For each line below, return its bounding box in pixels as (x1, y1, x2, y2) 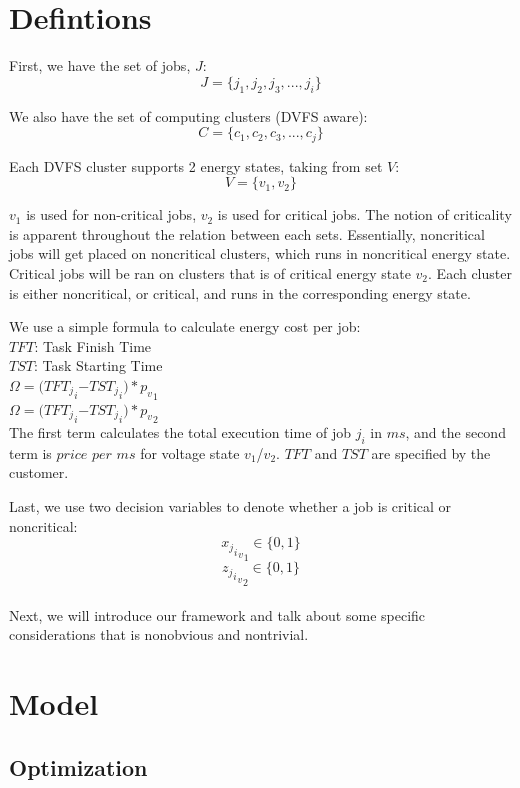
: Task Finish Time (34, 335, 152, 356)
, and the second (405, 422, 506, 443)
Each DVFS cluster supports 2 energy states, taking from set (9, 155, 383, 176)
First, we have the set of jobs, (9, 55, 191, 76)
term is (9, 442, 52, 463)
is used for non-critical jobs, (26, 204, 197, 225)
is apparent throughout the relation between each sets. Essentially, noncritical (9, 223, 485, 244)
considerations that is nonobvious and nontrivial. (9, 624, 309, 645)
